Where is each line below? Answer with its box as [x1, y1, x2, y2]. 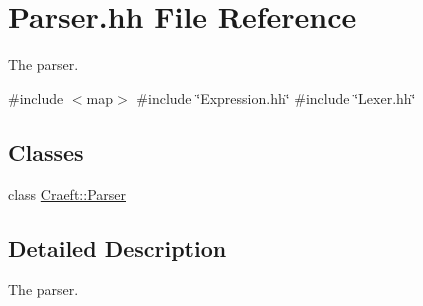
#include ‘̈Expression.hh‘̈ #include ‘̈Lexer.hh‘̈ [136, 87, 416, 108]
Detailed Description [8, 232, 227, 263]
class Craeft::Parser [8, 183, 126, 204]
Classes [8, 136, 84, 167]
